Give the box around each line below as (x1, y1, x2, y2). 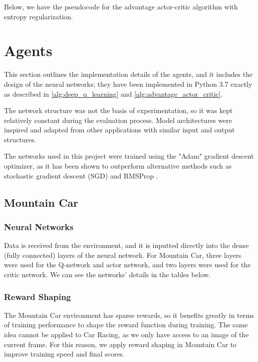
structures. (4, 134, 36, 144)
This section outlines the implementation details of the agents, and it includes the (4, 69, 253, 79)
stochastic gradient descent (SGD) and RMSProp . (4, 170, 158, 181)
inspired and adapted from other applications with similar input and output (4, 124, 235, 135)
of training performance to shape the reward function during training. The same (4, 319, 248, 330)
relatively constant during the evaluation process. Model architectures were (4, 115, 232, 125)
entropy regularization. (4, 11, 73, 21)
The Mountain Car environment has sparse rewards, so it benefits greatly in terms (4, 309, 255, 320)
